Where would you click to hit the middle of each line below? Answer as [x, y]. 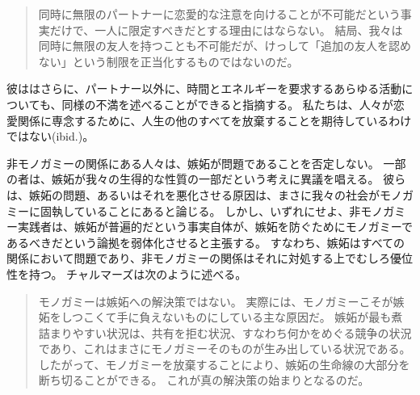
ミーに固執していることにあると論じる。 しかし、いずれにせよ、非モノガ [201, 210]
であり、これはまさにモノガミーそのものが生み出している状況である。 [225, 349]
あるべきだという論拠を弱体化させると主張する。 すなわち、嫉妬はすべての [206, 242]
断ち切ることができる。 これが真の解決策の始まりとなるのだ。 [204, 380]
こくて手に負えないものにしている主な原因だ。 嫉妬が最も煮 [243, 317]
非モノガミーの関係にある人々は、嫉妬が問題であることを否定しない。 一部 [206, 163]
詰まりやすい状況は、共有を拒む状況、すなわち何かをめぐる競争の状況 [225, 332]
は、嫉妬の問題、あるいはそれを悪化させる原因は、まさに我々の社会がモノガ [210, 194]
